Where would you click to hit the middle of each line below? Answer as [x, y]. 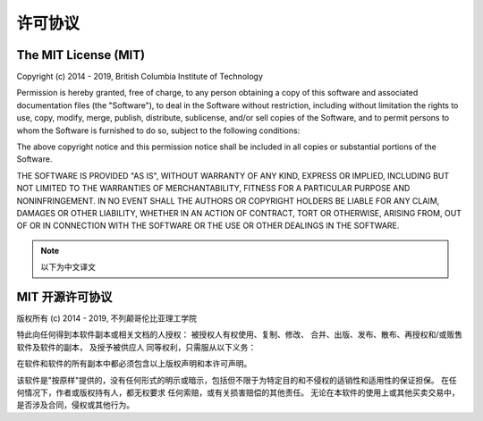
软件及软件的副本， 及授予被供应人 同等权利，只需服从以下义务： [136, 347]
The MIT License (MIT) [81, 55]
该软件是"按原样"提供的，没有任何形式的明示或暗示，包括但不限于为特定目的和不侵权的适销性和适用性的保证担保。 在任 [237, 380]
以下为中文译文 [68, 267]
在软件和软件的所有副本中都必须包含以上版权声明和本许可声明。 [134, 364]
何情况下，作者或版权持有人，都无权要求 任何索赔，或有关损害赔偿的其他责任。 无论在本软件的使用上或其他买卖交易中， [238, 392]
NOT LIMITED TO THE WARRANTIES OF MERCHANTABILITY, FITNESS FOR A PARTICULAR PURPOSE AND [213, 189]
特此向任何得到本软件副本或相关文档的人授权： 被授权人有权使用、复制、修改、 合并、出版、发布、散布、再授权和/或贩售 [239, 334]
